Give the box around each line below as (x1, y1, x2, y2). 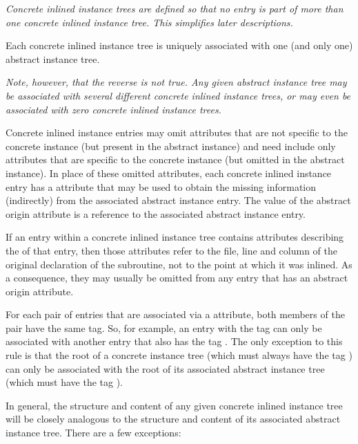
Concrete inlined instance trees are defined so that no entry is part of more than (6, 1, 344, 15)
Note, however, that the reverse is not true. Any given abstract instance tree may (6, 75, 347, 89)
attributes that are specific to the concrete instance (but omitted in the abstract (6, 152, 345, 167)
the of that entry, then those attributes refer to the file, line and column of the (6, 243, 337, 257)
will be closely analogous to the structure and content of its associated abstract (6, 411, 341, 426)
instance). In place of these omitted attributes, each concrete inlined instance (6, 165, 332, 180)
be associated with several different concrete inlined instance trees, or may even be (6, 88, 351, 102)
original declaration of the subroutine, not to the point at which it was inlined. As (6, 257, 352, 271)
